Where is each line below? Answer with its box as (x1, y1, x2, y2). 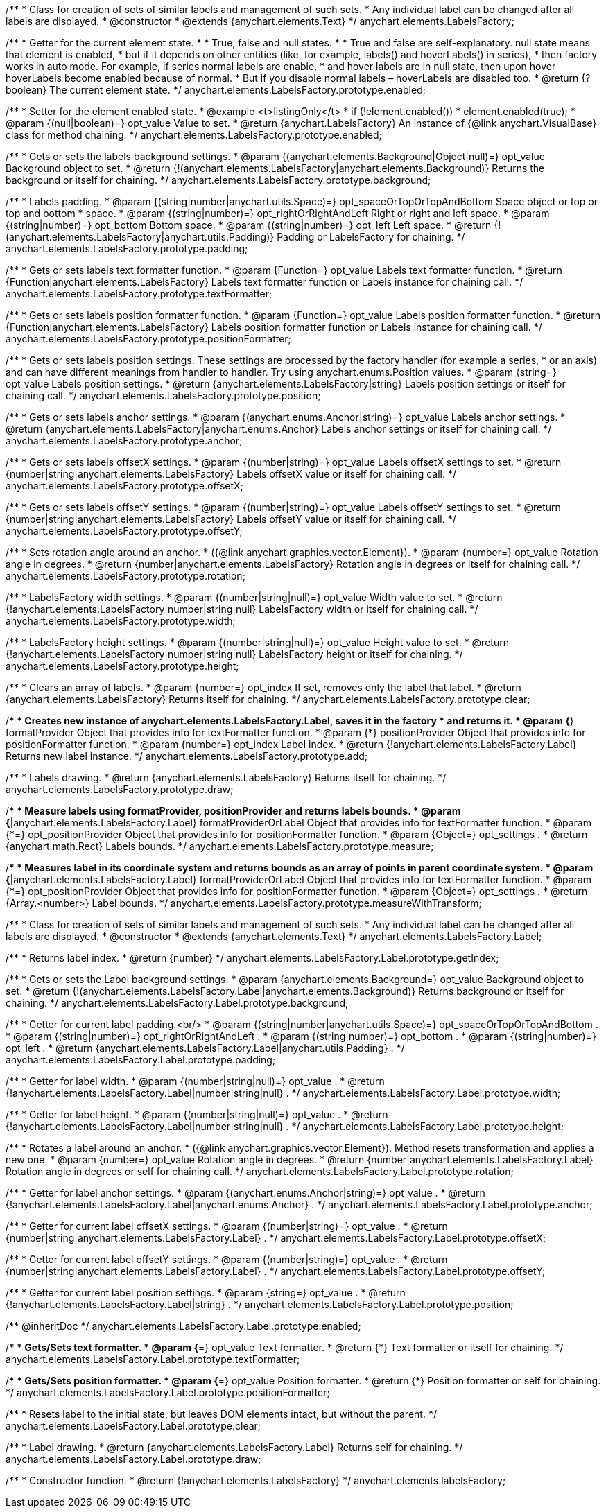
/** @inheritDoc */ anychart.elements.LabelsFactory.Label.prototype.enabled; (6, 1320, 361, 1332)
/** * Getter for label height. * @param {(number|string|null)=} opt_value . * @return (6, 1109, 388, 1120)
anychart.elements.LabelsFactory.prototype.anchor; (6, 435, 243, 446)
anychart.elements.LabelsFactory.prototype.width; (6, 615, 236, 627)
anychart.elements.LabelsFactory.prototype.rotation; (6, 570, 245, 582)
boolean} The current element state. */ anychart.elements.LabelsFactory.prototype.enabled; (6, 84, 426, 96)
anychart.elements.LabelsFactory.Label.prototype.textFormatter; (6, 1353, 300, 1365)
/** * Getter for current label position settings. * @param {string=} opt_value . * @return (6, 1287, 406, 1298)
